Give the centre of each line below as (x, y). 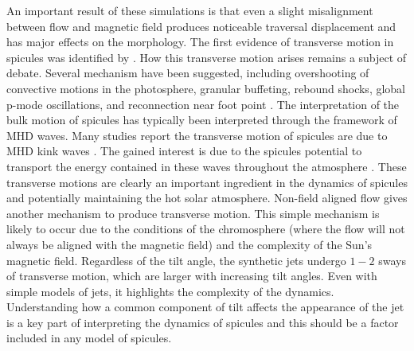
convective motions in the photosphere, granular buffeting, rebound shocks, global (206, 88)
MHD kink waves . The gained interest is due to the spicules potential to (184, 151)
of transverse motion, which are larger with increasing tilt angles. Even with (192, 276)
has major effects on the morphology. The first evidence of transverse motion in (200, 42)
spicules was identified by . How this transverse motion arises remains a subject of (207, 57)
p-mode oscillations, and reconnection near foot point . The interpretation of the (203, 104)
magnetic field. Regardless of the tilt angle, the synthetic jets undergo (176, 260)
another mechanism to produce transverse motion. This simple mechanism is (193, 213)
